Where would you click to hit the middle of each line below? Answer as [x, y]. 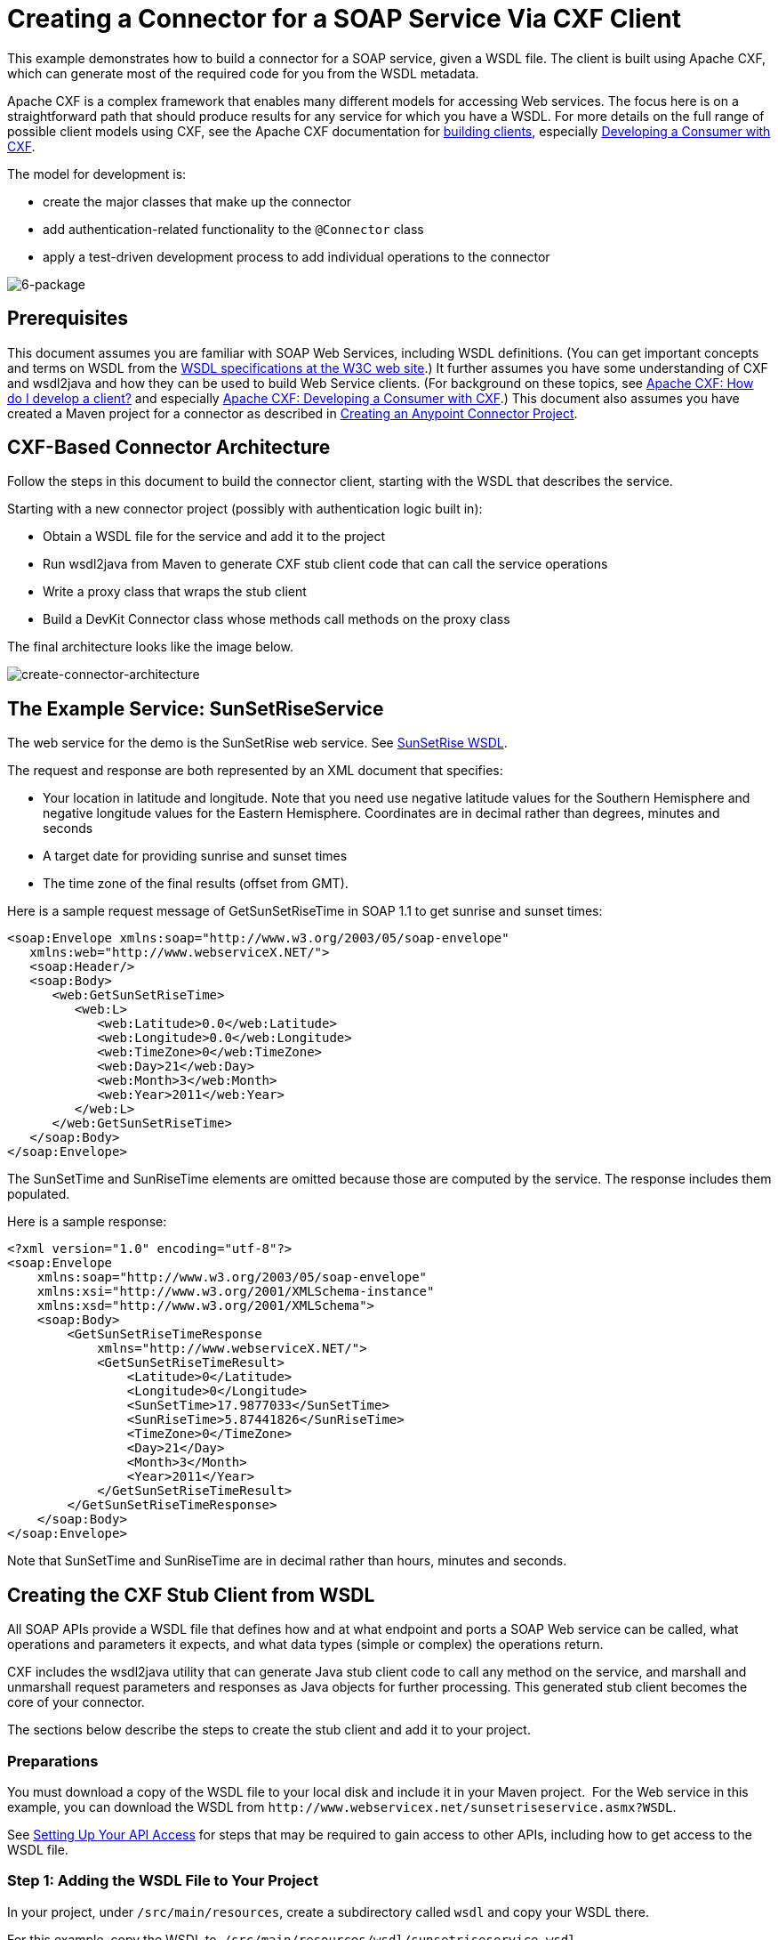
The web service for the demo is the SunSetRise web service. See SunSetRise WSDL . [257, 743]
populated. [39, 1194]
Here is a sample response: [87, 1222]
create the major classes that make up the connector [197, 201]
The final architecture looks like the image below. [150, 647]
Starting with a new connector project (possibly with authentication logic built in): [245, 509]
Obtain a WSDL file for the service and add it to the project [214, 537]
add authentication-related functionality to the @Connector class [233, 229]
